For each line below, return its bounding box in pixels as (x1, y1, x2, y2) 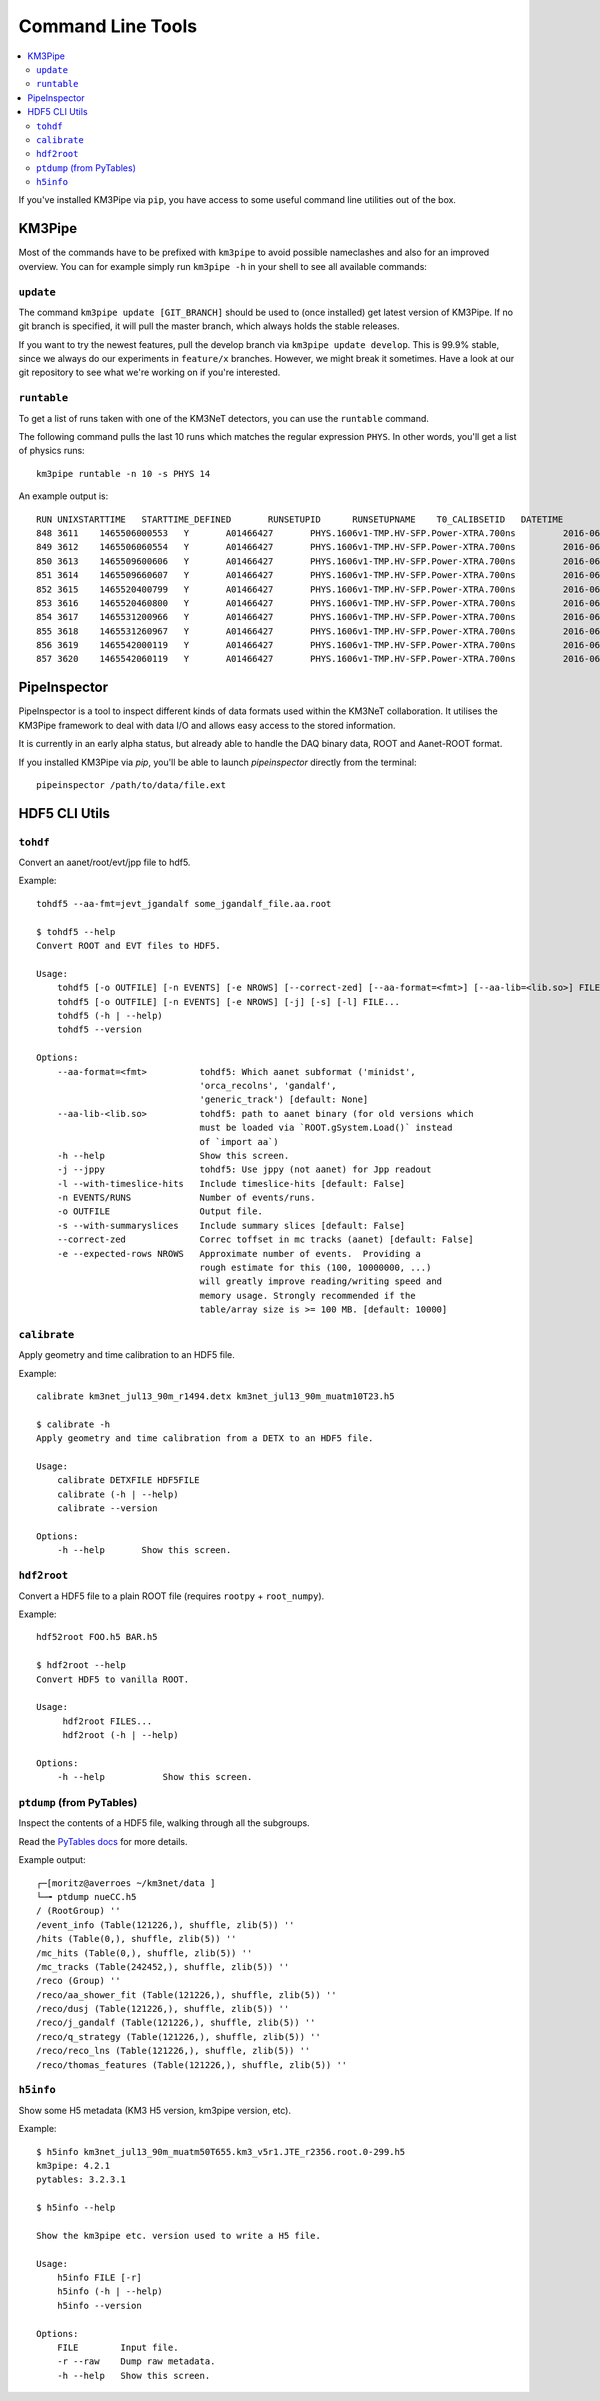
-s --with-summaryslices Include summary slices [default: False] (56, 1220, 406, 1231)
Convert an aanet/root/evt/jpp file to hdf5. (18, 856, 191, 869)
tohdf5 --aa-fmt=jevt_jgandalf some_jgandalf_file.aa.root (36, 898, 332, 909)
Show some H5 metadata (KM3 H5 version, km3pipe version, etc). (18, 2104, 292, 2116)
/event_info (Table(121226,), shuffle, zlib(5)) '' (36, 1919, 295, 1930)
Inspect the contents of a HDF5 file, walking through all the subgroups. (18, 1817, 310, 1829)
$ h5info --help (36, 2202, 116, 2214)
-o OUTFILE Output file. (56, 1206, 264, 1217)
